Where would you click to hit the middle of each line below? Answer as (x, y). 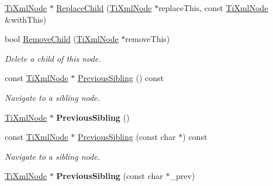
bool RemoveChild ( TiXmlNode (62, 39)
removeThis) (148, 39)
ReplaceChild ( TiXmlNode (104, 8)
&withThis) (25, 19)
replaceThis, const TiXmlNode (213, 8)
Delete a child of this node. (53, 58)
